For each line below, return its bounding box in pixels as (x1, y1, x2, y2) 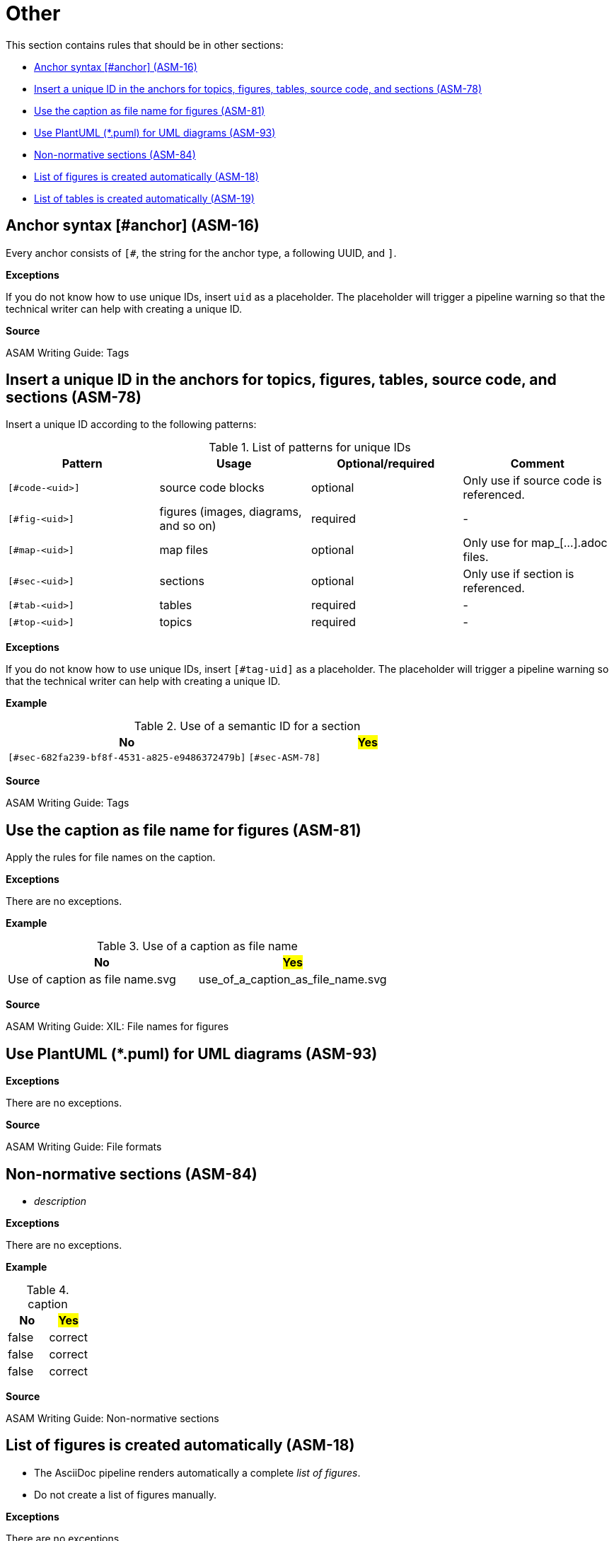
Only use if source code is (463, 473, 602, 488)
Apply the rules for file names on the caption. (6, 851, 216, 864)
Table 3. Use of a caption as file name (96, 939, 298, 954)
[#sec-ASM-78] (248, 752, 321, 763)
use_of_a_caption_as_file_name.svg (198, 972, 387, 987)
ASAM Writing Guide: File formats (6, 1141, 162, 1153)
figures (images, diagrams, (159, 504, 302, 519)
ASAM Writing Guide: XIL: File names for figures (6, 1020, 229, 1033)
